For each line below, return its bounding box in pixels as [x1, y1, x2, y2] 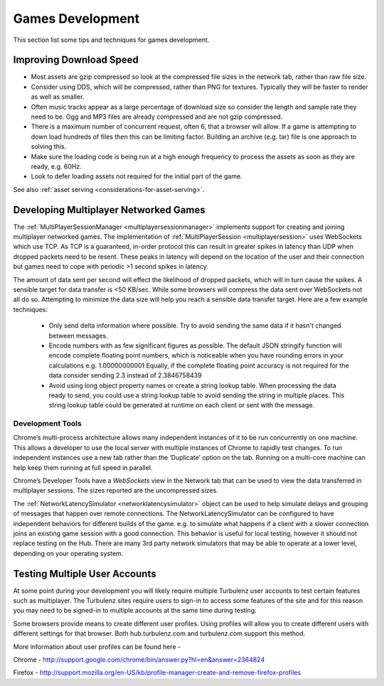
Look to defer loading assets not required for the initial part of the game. [31, 172, 242, 181]
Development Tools [13, 419, 82, 429]
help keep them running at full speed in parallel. [13, 463, 153, 472]
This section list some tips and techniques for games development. [13, 36, 210, 44]
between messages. [48, 331, 108, 340]
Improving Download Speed [13, 54, 139, 66]
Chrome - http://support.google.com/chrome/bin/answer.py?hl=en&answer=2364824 [13, 655, 265, 664]
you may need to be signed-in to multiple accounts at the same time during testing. [13, 606, 257, 615]
